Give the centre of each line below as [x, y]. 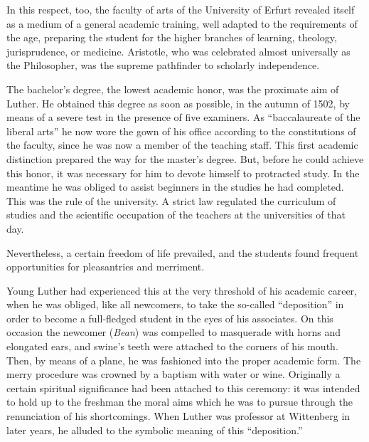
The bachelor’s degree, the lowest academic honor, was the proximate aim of [173, 89]
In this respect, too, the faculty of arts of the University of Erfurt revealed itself [181, 9]
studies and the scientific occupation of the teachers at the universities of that [176, 215]
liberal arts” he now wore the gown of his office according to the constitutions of [181, 131]
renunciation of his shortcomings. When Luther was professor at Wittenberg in [178, 416]
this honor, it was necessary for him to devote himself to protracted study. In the [183, 173]
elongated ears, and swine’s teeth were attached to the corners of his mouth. [172, 346]
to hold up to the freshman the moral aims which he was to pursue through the [180, 402]
